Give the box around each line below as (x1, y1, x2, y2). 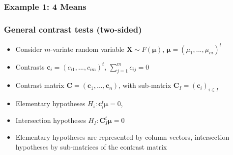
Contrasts (15, 61, 45, 72)
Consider (15, 43, 42, 54)
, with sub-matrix (118, 80, 172, 90)
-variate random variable (50, 43, 124, 54)
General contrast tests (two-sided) (4, 23, 142, 35)
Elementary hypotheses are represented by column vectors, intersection (15, 131, 230, 142)
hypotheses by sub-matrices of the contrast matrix (15, 141, 167, 152)
